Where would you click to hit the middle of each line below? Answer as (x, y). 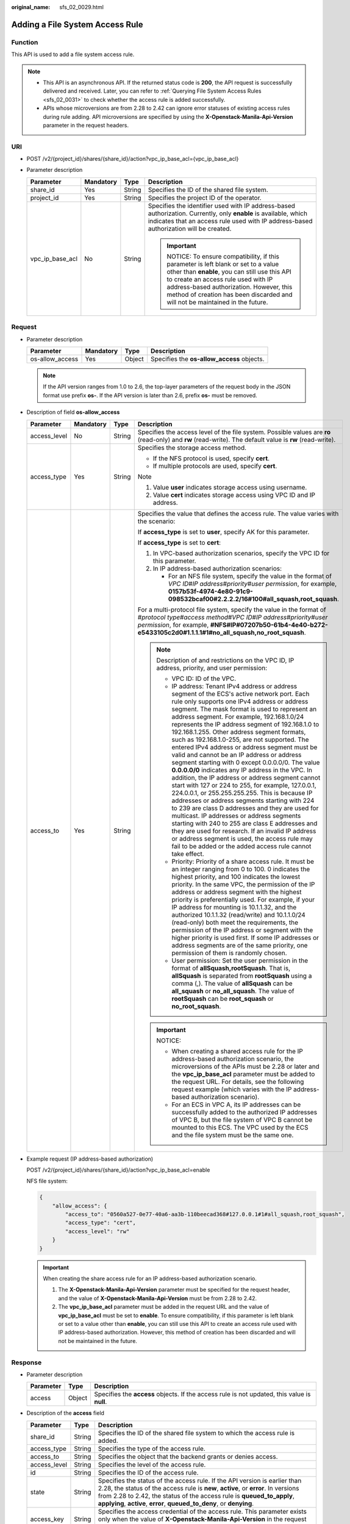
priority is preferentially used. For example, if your (243, 899)
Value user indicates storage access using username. (230, 487)
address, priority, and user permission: (212, 668)
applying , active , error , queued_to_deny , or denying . (176, 1503)
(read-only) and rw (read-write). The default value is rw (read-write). (237, 440)
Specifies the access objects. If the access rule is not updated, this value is (202, 1394)
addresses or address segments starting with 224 (243, 800)
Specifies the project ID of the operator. (205, 198)
